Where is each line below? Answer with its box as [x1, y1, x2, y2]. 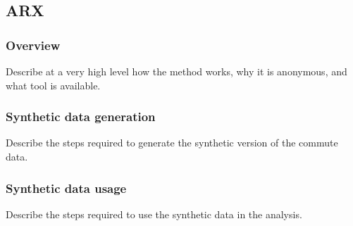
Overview [6, 36, 61, 54]
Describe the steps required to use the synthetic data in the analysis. [6, 206, 302, 221]
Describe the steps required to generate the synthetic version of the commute [6, 135, 338, 150]
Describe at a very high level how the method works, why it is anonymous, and [6, 64, 347, 78]
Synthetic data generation [6, 108, 156, 125]
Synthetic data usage [6, 179, 127, 196]
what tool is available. [6, 77, 101, 92]
